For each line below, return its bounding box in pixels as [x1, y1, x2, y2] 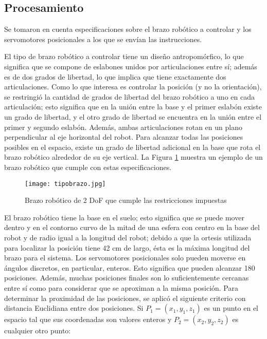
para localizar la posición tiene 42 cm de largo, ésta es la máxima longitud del [4, 242, 250, 253]
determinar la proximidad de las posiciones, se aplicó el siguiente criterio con [4, 292, 246, 303]
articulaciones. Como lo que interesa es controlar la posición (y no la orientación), [4, 81, 262, 92]
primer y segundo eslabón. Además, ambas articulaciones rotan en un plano [4, 121, 242, 132]
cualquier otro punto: [4, 325, 71, 336]
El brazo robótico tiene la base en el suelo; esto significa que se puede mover [4, 212, 244, 222]
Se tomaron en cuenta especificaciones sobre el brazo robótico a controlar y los [4, 24, 252, 34]
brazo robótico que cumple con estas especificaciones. [4, 161, 172, 172]
